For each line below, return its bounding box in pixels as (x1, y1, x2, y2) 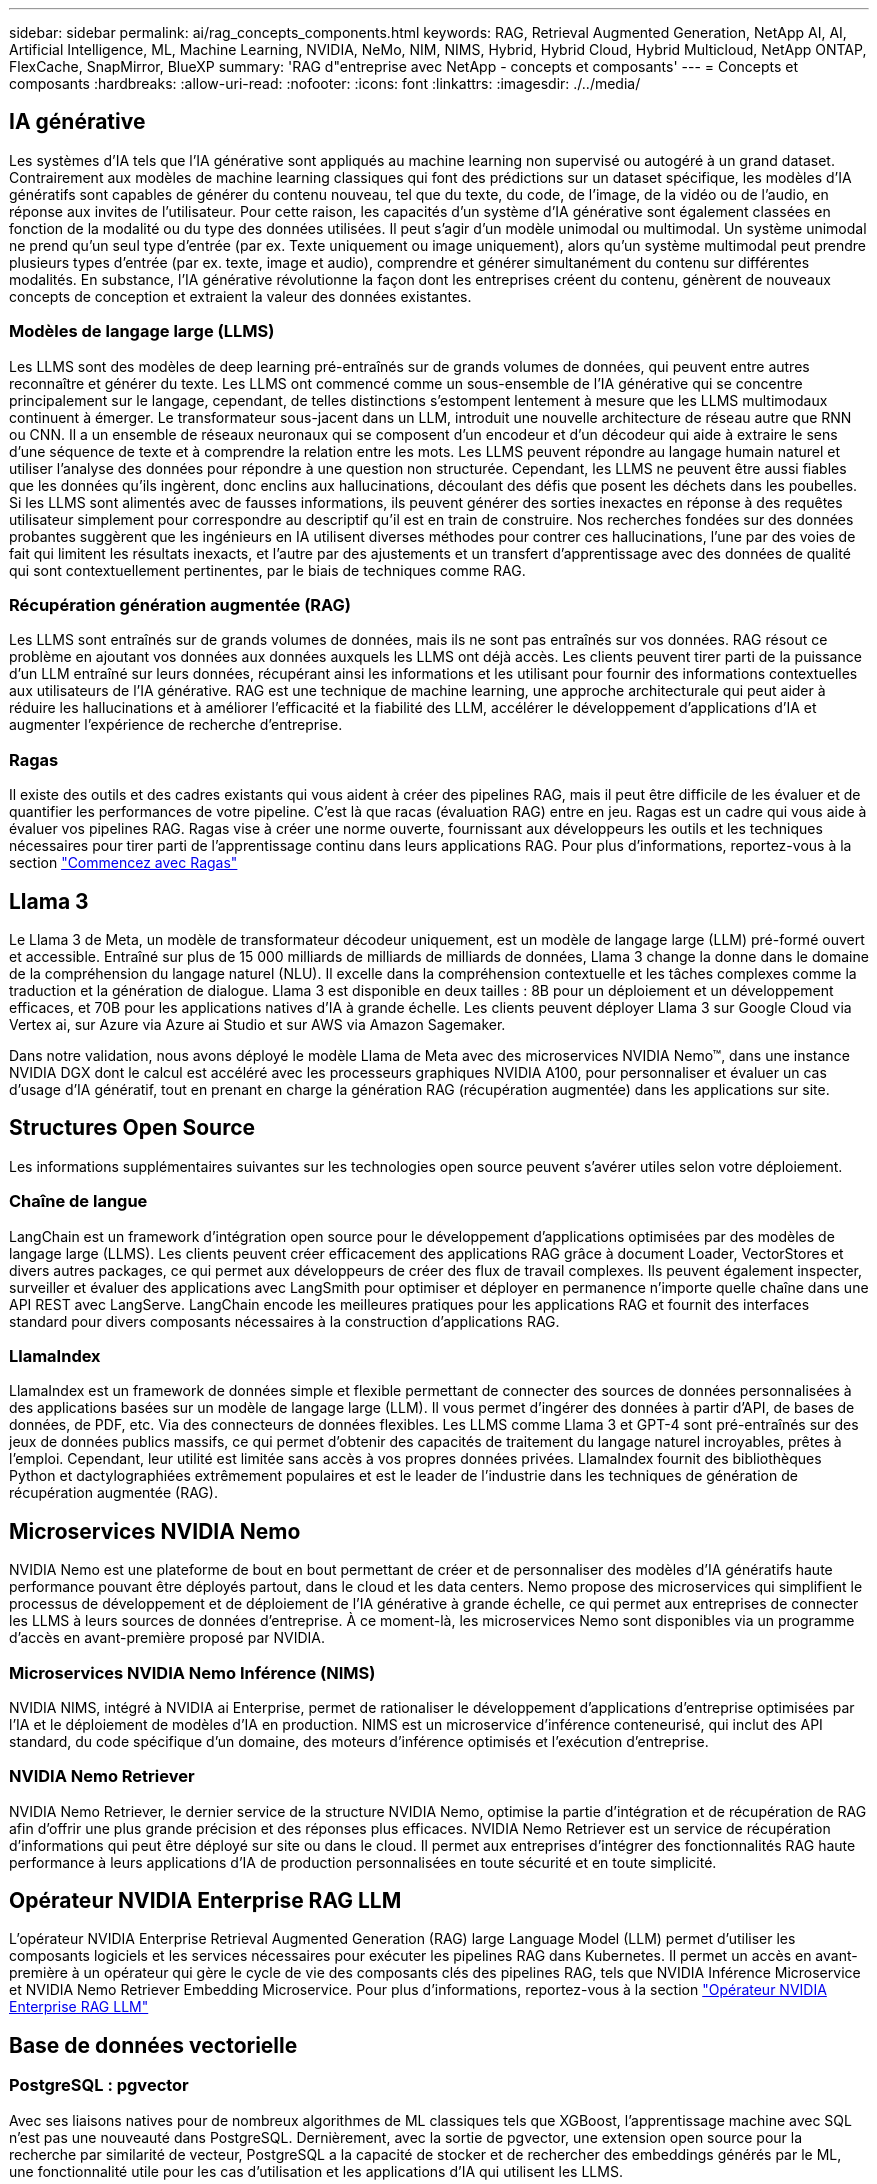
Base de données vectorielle (9, 2032, 298, 2058)
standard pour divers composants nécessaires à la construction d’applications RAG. (9, 1312, 560, 1330)
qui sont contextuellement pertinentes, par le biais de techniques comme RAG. (9, 561, 526, 579)
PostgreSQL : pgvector (9, 2075, 189, 2096)
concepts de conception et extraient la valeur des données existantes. (9, 287, 472, 305)
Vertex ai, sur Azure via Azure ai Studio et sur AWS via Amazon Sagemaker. (9, 1015, 506, 1033)
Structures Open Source (9, 1115, 256, 1141)
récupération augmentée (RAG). (9, 1484, 218, 1502)
